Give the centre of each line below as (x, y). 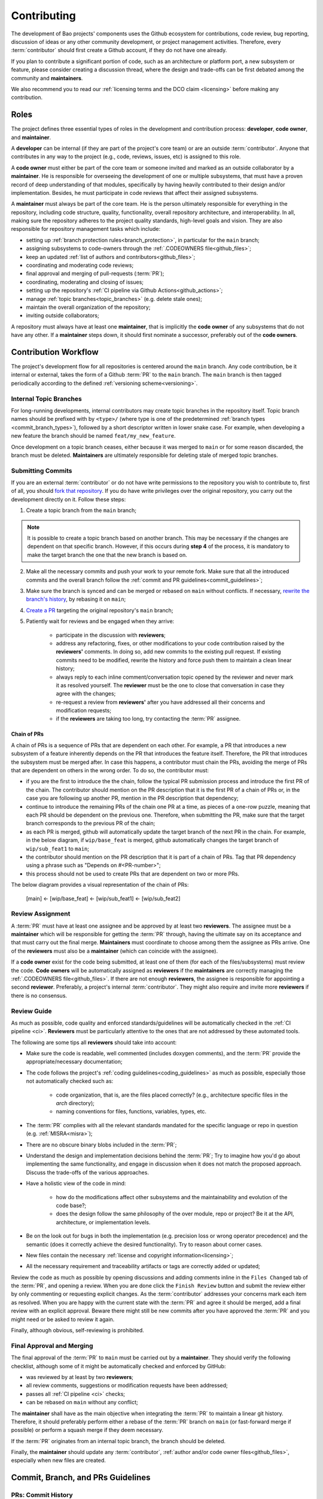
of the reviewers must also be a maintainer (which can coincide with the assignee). (115, 951)
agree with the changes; (86, 694)
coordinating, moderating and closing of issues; (85, 282)
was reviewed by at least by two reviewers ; (80, 1377)
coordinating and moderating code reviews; (80, 265)
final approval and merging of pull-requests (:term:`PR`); (95, 273)
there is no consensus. (39, 995)
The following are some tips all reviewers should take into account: (94, 1042)
